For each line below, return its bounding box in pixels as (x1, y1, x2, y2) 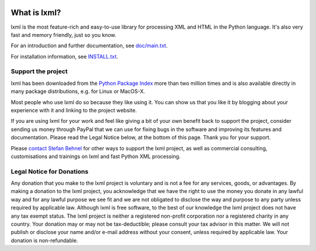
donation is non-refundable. (11, 237, 78, 244)
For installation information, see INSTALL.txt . (11, 53, 118, 60)
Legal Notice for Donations (11, 167, 89, 176)
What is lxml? (11, 8, 61, 18)
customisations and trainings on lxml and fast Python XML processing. (11, 153, 181, 160)
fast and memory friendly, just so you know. (11, 31, 116, 38)
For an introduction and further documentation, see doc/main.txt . (11, 42, 168, 49)
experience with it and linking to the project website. (11, 107, 137, 114)
